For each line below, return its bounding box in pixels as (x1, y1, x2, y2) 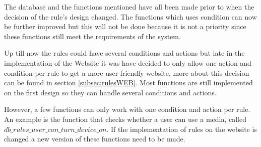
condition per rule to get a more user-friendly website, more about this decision (4, 67, 249, 78)
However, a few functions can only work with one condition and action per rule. (4, 104, 250, 114)
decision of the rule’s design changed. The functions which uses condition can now (4, 11, 257, 22)
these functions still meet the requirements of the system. (4, 31, 181, 41)
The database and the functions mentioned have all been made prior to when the (4, 2, 254, 12)
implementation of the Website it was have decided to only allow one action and (4, 57, 251, 68)
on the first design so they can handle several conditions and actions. (4, 87, 217, 97)
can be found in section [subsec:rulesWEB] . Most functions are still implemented (4, 77, 253, 88)
